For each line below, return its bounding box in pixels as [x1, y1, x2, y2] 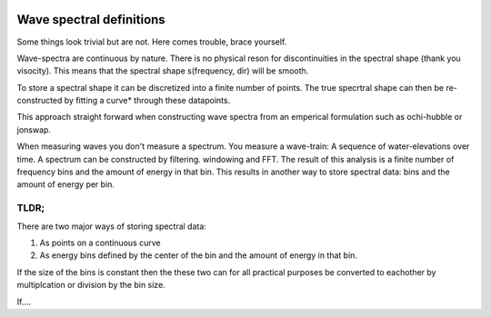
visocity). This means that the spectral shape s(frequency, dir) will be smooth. [16, 65, 309, 76]
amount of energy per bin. [16, 179, 115, 190]
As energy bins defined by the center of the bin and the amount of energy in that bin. [39, 250, 358, 261]
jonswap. [16, 124, 52, 135]
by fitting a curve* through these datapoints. [64, 95, 231, 106]
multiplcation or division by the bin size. [16, 280, 165, 291]
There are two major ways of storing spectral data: [16, 221, 206, 232]
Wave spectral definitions [16, 12, 165, 27]
